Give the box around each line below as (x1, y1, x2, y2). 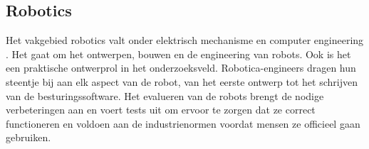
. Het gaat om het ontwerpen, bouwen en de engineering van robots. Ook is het (6, 46, 351, 61)
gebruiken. (6, 130, 51, 145)
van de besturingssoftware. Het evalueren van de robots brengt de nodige (6, 88, 324, 103)
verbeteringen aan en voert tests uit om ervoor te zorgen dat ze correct (6, 102, 316, 117)
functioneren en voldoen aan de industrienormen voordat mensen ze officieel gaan (6, 116, 360, 131)
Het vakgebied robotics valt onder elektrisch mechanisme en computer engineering (6, 33, 364, 48)
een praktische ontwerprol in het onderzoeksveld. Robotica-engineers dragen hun (6, 60, 356, 75)
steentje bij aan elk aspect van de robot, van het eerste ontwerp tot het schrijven (6, 74, 358, 89)
